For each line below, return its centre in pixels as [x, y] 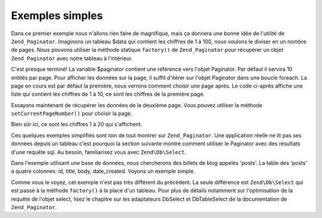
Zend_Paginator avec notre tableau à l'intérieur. [72, 58]
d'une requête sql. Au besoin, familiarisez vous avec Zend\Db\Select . [99, 152]
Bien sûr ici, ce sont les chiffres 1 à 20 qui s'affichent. [77, 124]
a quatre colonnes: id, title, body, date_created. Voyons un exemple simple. [103, 171]
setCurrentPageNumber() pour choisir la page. [72, 114]
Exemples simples [57, 15]
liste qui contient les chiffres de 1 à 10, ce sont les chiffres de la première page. [108, 94]
